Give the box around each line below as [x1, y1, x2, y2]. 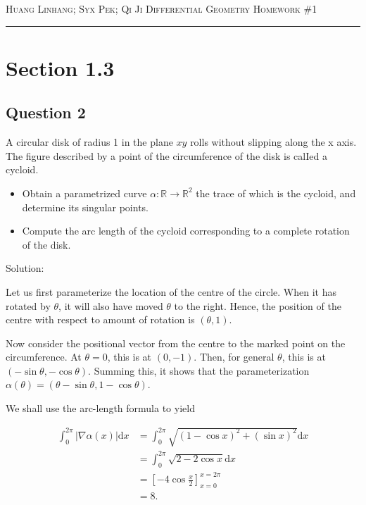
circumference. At [6, 349, 82, 364]
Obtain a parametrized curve [22, 185, 147, 200]
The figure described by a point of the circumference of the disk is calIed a [6, 148, 327, 163]
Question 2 [6, 101, 86, 123]
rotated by [6, 298, 51, 313]
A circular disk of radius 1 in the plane [6, 135, 173, 149]
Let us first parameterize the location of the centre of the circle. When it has [6, 284, 336, 299]
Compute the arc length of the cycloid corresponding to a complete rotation [22, 223, 350, 238]
